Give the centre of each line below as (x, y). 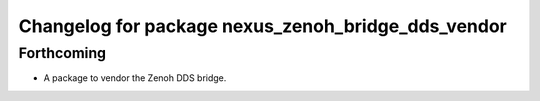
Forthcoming (62, 53)
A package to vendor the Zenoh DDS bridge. (135, 78)
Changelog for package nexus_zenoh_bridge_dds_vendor (262, 26)
